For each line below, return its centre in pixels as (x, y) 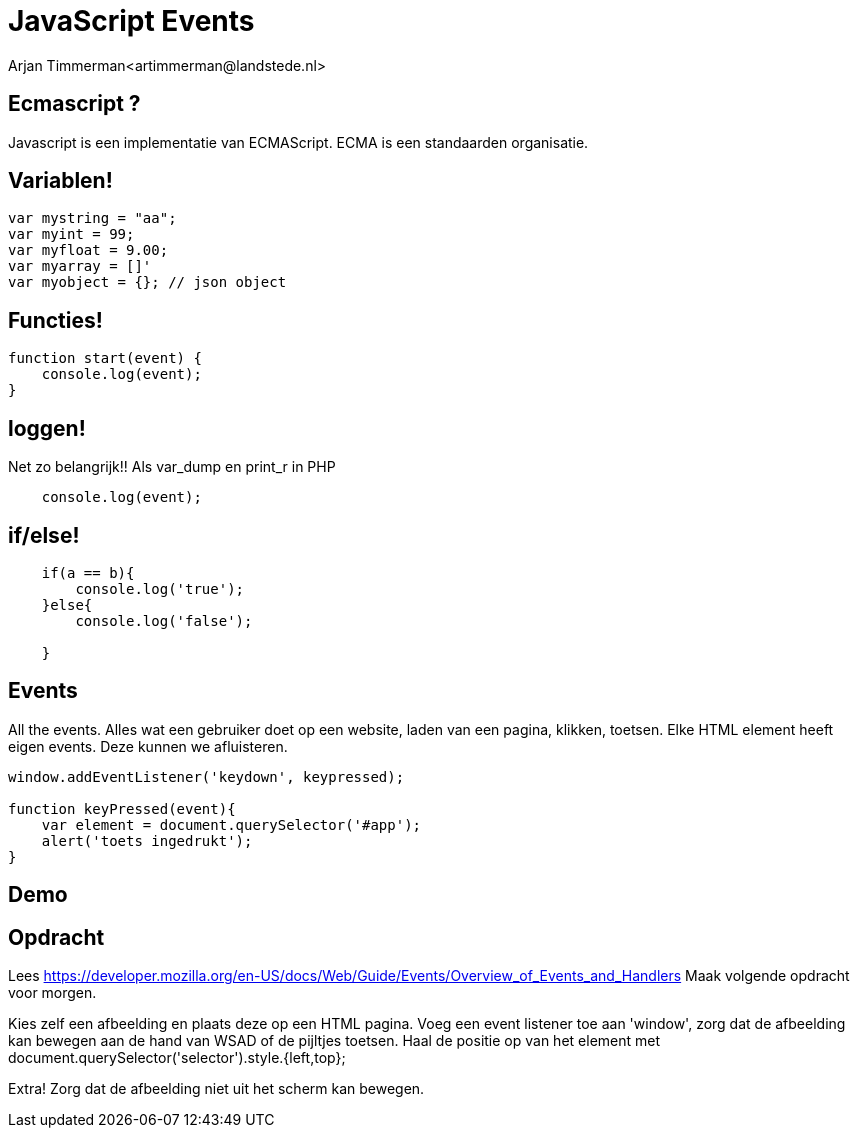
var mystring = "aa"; (92, 218)
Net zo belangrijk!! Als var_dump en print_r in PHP (172, 467)
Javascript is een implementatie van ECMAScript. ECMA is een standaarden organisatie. (298, 142)
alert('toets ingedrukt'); (147, 840)
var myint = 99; (71, 234)
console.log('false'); (164, 620)
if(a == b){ (88, 572)
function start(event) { (105, 358)
